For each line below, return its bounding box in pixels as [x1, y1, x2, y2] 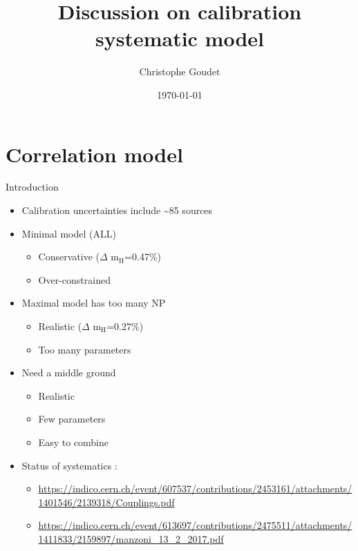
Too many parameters [38, 342, 131, 356]
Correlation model [6, 139, 183, 168]
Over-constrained [38, 272, 111, 287]
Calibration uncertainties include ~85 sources [21, 203, 213, 217]
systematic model [95, 24, 265, 52]
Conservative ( [38, 249, 100, 264]
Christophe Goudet [139, 64, 220, 79]
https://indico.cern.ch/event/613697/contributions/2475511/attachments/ [38, 518, 352, 532]
